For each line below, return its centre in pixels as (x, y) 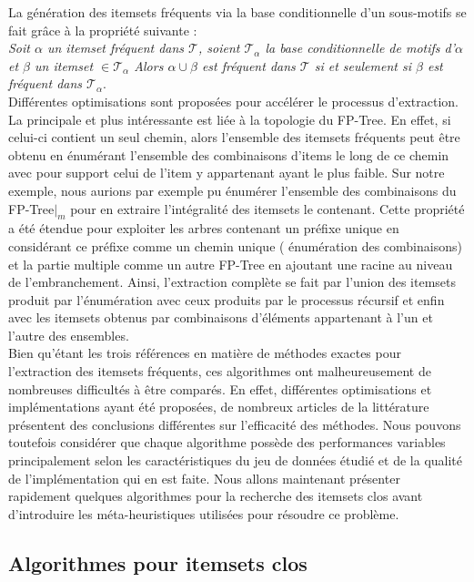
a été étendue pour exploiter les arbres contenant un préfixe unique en (204, 228)
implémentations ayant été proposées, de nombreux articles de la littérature (219, 407)
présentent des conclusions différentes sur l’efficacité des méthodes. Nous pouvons (235, 424)
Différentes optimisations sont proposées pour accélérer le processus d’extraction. (234, 101)
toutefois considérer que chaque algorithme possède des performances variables (227, 442)
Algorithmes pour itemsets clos (158, 562)
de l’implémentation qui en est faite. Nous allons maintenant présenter (204, 478)
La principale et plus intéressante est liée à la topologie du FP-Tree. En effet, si (230, 119)
